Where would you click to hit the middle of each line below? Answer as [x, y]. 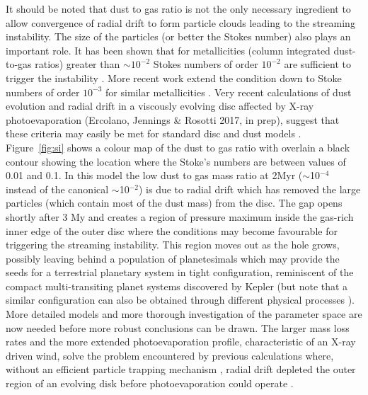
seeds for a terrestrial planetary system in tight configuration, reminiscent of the [180, 272]
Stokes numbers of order [206, 64]
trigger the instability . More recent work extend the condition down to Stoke [174, 78]
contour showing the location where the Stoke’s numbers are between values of [176, 161]
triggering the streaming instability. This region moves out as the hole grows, [173, 245]
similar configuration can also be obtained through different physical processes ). [180, 300]
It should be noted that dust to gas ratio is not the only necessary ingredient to [178, 8]
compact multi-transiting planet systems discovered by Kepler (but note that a [177, 286]
